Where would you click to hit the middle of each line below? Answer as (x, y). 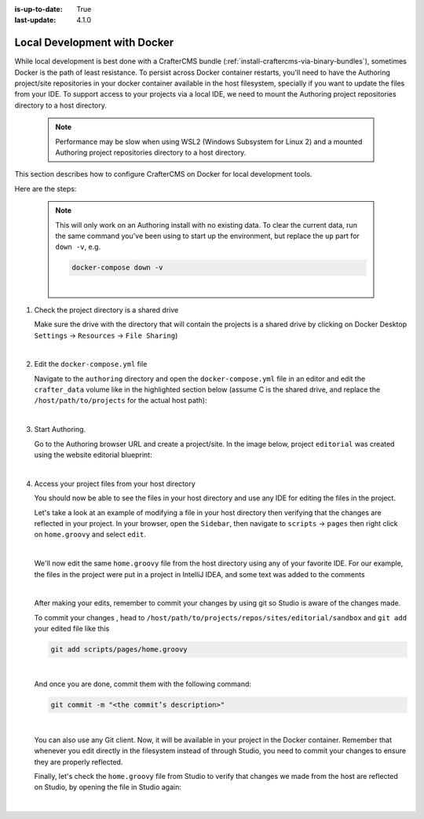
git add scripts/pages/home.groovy (119, 649)
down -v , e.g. (78, 247)
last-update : (35, 20)
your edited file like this (72, 629)
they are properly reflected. (79, 762)
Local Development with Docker (94, 43)
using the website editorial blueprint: (93, 455)
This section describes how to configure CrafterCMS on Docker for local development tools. (163, 174)
